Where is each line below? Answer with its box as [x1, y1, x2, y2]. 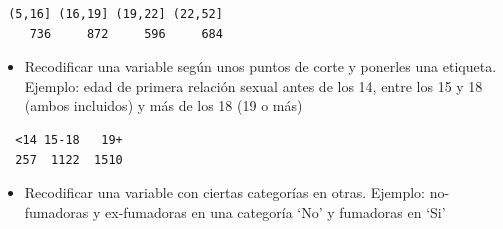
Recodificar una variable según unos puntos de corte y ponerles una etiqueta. [24, 56, 497, 77]
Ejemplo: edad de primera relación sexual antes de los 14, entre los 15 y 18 [24, 75, 483, 96]
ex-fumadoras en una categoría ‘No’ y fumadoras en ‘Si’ [105, 201, 446, 222]
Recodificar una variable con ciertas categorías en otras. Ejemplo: [24, 182, 425, 203]
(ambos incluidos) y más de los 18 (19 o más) [24, 95, 303, 116]
